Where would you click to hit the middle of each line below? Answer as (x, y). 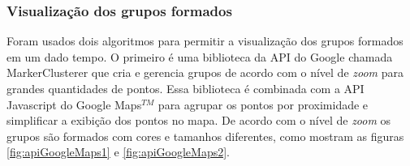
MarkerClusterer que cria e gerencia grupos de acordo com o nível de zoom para (205, 72)
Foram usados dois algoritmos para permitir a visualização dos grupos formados (205, 41)
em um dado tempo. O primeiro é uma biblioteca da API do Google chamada (200, 56)
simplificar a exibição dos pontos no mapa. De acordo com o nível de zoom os (199, 120)
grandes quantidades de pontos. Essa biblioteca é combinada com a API (186, 88)
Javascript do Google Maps (74, 104)
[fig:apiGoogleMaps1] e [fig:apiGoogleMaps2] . (118, 152)
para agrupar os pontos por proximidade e (263, 104)
